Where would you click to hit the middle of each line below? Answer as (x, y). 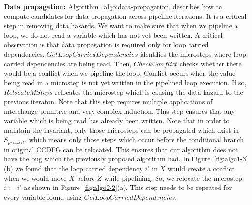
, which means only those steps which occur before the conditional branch (134, 139)
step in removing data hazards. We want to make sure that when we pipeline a (121, 25)
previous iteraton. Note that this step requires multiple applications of (108, 101)
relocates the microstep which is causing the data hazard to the (149, 92)
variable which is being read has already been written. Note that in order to (117, 120)
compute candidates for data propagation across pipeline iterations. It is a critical (125, 16)
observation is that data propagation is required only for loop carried (106, 44)
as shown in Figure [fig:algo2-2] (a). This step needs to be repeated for (128, 187)
